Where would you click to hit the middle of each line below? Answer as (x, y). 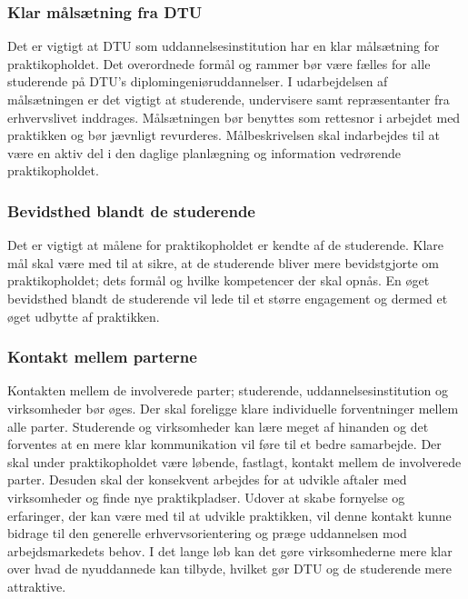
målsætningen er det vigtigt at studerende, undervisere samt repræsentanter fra (229, 99)
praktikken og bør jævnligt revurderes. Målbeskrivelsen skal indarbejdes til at (224, 135)
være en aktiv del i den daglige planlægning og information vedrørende (204, 152)
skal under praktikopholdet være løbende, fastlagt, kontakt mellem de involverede (234, 461)
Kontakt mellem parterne (102, 357)
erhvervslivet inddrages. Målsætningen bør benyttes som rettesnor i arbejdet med (234, 117)
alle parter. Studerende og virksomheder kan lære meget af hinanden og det (218, 426)
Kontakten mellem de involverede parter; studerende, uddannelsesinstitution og (228, 390)
